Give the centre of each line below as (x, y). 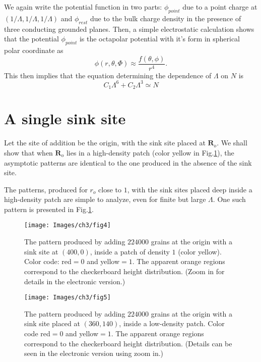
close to (110, 189)
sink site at (41, 251)
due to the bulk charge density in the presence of (166, 18)
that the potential (31, 39)
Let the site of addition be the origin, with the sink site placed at (105, 143)
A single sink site (65, 118)
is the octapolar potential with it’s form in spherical (160, 39)
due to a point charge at (220, 7)
